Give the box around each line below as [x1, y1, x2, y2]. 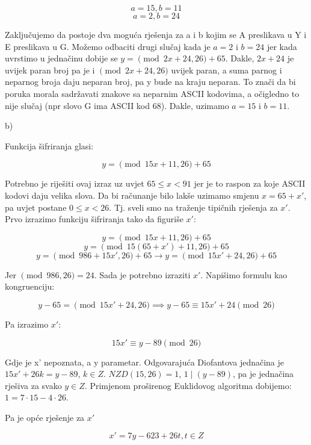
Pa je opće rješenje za [5, 411, 85, 423]
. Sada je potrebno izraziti [94, 268, 191, 281]
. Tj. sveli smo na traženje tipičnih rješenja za [109, 201, 278, 213]
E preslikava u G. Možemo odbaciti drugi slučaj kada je [5, 40, 211, 52]
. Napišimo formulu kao [200, 268, 288, 281]
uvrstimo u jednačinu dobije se [5, 52, 118, 64]
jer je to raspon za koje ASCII [194, 177, 306, 190]
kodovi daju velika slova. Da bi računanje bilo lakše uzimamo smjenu [5, 188, 259, 201]
